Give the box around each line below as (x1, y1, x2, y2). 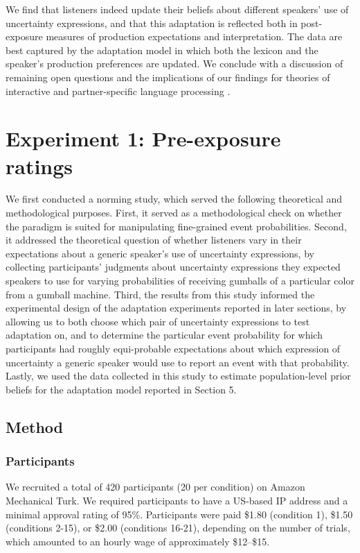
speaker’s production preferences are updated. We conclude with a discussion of (6, 56, 343, 71)
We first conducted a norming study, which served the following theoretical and (6, 192, 343, 206)
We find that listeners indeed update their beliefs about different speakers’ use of (6, 2, 349, 16)
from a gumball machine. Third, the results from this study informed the (6, 287, 315, 301)
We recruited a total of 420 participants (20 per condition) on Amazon (6, 479, 305, 494)
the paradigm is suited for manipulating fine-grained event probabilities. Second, (6, 219, 347, 233)
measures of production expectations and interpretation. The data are (46, 29, 343, 44)
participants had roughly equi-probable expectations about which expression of (6, 341, 341, 355)
